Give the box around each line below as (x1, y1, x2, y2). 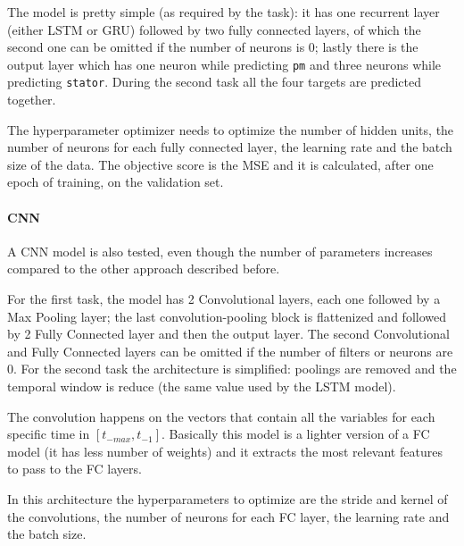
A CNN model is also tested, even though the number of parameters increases (7, 241, 433, 260)
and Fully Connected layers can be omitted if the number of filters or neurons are (7, 341, 453, 360)
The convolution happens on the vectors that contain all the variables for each (7, 407, 435, 425)
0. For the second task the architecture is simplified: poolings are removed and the (7, 359, 457, 378)
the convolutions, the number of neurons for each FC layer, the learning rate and (7, 507, 450, 525)
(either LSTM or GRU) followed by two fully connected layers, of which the (7, 20, 421, 38)
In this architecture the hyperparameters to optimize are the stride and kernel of (7, 489, 448, 508)
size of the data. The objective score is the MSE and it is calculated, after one (7, 155, 434, 173)
